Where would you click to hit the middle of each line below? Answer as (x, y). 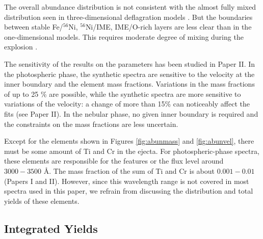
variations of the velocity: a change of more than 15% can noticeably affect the (127, 104)
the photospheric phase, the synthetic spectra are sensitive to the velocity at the (129, 74)
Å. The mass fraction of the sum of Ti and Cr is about (129, 170)
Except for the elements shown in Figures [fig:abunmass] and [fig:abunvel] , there (129, 141)
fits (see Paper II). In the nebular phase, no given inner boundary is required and (131, 113)
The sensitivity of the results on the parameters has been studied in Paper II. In (130, 63)
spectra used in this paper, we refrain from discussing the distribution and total (129, 191)
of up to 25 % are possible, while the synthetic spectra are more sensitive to (123, 94)
